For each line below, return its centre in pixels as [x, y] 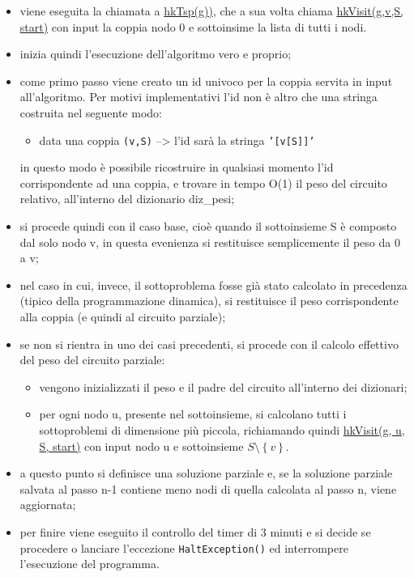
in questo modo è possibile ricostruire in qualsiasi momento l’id [177, 167]
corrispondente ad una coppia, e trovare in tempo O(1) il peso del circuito [203, 182]
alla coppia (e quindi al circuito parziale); [123, 316]
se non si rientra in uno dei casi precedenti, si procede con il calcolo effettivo [209, 344]
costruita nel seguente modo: [91, 112]
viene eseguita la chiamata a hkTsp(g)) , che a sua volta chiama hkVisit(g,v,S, [212, 11]
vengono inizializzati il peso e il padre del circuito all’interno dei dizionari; [223, 386]
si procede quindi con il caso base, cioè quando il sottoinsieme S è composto [208, 226]
